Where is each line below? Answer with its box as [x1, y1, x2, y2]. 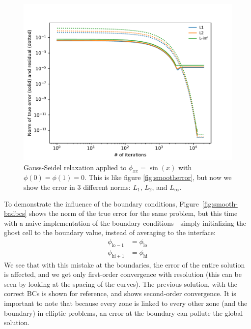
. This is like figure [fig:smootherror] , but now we [84, 172, 232, 182]
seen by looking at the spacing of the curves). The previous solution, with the [4, 278, 237, 289]
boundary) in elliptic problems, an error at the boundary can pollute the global [4, 307, 243, 318]
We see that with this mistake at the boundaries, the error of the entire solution [4, 259, 245, 269]
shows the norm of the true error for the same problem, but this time [29, 208, 238, 218]
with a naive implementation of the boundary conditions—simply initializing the [4, 217, 246, 228]
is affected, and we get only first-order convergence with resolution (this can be [4, 269, 242, 279]
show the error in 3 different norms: [24, 181, 131, 192]
